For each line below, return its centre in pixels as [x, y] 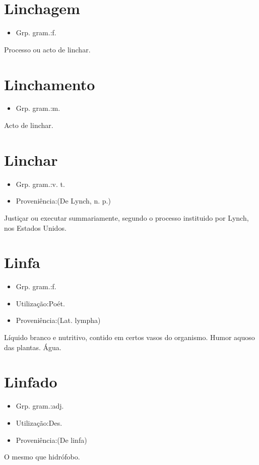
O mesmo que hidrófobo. [42, 457]
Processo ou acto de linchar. [47, 49]
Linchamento [50, 84]
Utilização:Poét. [40, 303]
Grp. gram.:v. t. [40, 184]
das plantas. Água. [33, 347]
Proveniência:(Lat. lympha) [58, 320]
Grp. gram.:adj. [40, 406]
